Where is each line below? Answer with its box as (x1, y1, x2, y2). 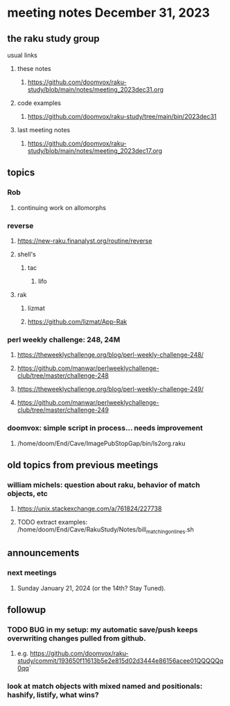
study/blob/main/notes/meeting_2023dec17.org (27, 147, 163, 154)
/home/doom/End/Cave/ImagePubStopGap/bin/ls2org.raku (17, 439, 186, 447)
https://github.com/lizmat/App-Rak (27, 317, 127, 326)
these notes (17, 65, 51, 72)
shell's (17, 250, 36, 258)
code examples (17, 99, 61, 107)
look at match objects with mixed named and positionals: (7, 682, 203, 691)
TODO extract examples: (17, 518, 88, 527)
